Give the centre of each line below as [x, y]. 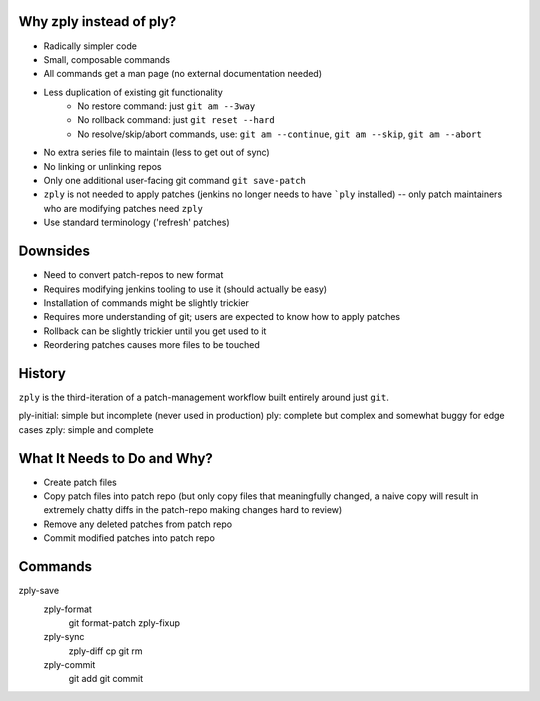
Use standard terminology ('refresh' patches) [136, 222]
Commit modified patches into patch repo [129, 538]
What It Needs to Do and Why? [116, 458]
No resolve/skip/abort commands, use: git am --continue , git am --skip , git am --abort [279, 134]
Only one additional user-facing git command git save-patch [175, 181]
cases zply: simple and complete [86, 429]
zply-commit [69, 665]
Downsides [54, 251]
